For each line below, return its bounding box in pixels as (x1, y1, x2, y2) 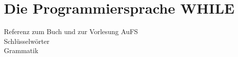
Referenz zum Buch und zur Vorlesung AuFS (4, 26, 138, 37)
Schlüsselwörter (4, 36, 50, 46)
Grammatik (4, 45, 38, 56)
